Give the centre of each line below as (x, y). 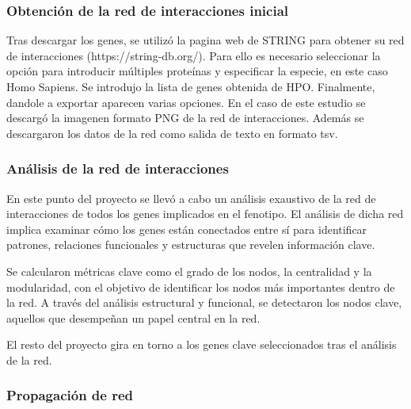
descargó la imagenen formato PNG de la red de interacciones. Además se (185, 118)
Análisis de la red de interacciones (118, 168)
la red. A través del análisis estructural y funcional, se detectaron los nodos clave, (204, 302)
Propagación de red (70, 395)
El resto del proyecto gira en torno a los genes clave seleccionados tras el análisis (202, 344)
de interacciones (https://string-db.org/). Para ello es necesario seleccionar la (194, 55)
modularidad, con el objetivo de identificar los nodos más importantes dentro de (201, 287)
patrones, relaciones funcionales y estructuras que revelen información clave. (191, 245)
